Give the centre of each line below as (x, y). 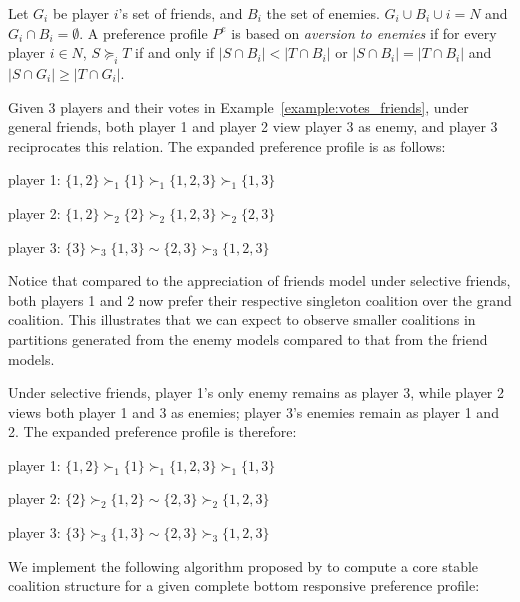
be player (80, 13)
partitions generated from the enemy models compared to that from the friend (248, 338)
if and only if (175, 52)
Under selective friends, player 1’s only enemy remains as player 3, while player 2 (256, 392)
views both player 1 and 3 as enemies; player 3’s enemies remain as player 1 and (253, 411)
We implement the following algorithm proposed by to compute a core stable (243, 565)
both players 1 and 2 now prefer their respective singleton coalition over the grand (260, 299)
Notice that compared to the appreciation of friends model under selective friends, (259, 280)
